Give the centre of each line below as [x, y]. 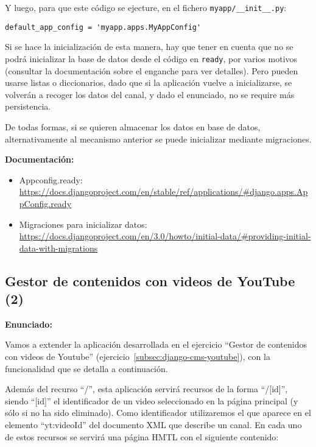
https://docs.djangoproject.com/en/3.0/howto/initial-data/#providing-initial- [165, 236]
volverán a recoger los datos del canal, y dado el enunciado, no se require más [150, 94]
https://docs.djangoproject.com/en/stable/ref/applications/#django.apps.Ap [163, 192]
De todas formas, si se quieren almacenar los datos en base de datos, [133, 126]
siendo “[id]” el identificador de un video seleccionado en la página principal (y [152, 400]
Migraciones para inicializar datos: [83, 224]
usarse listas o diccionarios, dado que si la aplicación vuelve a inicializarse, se [149, 83]
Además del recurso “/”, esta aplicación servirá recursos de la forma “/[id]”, [146, 389]
